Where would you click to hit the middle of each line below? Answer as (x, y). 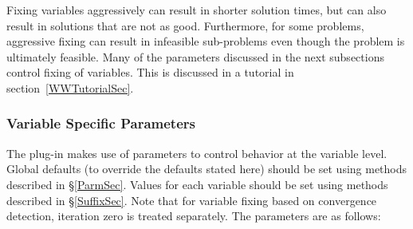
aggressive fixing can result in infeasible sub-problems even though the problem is (206, 41)
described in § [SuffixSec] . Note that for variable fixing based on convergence (192, 200)
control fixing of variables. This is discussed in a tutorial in (150, 72)
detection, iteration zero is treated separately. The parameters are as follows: (194, 216)
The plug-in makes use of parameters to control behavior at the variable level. (197, 153)
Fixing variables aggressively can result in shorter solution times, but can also (197, 10)
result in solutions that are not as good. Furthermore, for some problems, (185, 25)
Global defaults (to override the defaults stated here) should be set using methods (207, 169)
